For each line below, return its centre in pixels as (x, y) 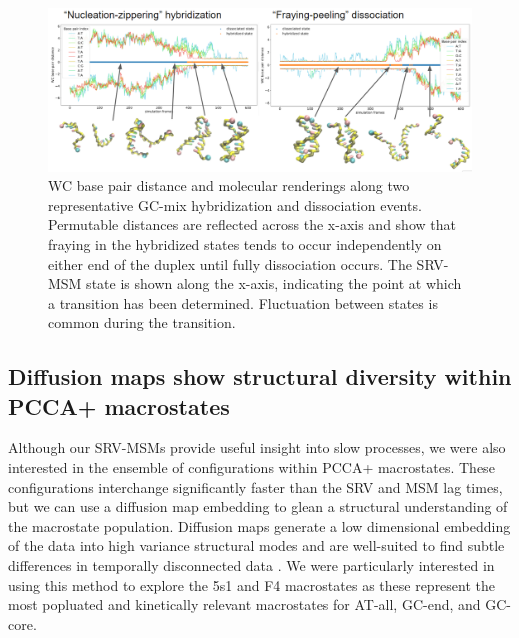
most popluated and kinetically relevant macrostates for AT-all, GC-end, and (244, 604)
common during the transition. (142, 322)
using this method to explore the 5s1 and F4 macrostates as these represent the (252, 584)
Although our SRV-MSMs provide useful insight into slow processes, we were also (257, 447)
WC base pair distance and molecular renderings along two (229, 185)
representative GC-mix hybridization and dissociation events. (235, 204)
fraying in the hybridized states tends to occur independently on (245, 243)
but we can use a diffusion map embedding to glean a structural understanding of (258, 506)
